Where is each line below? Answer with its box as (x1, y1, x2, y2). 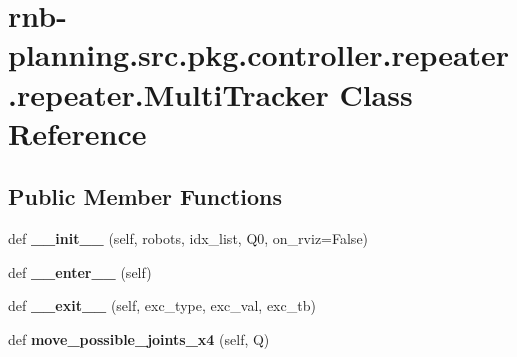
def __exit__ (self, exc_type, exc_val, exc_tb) (8, 295, 316, 316)
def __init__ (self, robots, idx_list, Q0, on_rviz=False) (8, 228, 369, 249)
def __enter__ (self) (8, 261, 152, 282)
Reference (8, 112, 147, 153)
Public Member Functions (8, 181, 282, 212)
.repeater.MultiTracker (8, 73, 329, 114)
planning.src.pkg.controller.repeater (8, 34, 510, 75)
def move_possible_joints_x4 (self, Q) (8, 328, 270, 349)
